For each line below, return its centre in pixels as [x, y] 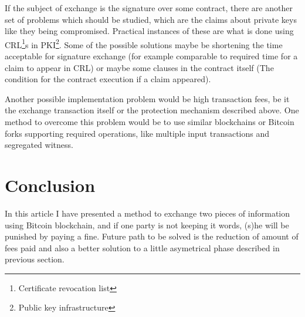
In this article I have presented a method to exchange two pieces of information [148, 213]
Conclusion [50, 185]
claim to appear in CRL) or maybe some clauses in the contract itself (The [139, 67]
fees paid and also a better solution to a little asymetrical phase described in [142, 247]
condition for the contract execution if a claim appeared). [108, 79]
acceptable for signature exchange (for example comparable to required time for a [151, 56]
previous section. [35, 259]
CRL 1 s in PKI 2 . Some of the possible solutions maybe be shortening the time [144, 43]
